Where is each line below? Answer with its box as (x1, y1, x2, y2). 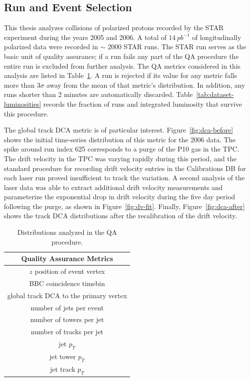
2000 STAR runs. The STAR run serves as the (108, 41, 247, 52)
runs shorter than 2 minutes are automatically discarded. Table (4, 89, 193, 99)
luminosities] (4, 98, 41, 109)
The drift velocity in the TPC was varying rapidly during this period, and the (4, 153, 237, 163)
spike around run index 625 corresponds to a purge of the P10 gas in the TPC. (4, 144, 239, 154)
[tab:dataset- (196, 89, 234, 99)
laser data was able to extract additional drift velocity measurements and (4, 182, 223, 192)
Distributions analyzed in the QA (17, 227, 117, 237)
